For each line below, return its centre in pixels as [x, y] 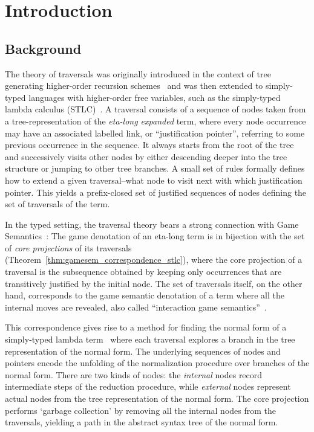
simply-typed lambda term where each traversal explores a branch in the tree [150, 339]
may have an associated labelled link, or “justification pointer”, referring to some [155, 133]
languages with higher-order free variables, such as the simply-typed [155, 97]
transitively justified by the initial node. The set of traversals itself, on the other [154, 283]
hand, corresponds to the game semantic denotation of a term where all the [145, 295]
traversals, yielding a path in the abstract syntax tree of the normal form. [142, 422]
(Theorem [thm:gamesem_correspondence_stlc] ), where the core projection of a [154, 260]
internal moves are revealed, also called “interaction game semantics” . [136, 307]
